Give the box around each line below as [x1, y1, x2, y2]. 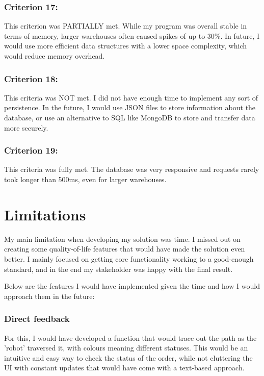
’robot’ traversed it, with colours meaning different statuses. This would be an [4, 342, 248, 353]
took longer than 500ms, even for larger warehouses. [4, 174, 167, 184]
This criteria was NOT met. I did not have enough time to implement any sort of [4, 92, 258, 103]
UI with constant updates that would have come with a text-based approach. [4, 362, 245, 373]
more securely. [4, 122, 48, 133]
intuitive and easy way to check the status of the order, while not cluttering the [4, 352, 253, 363]
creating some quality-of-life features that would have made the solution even [4, 243, 245, 254]
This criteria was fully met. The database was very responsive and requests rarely [4, 164, 259, 174]
